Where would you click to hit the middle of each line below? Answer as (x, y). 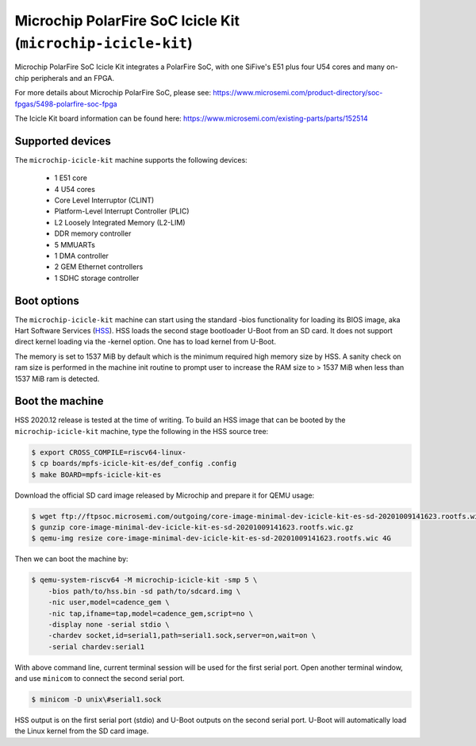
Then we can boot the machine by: (71, 559)
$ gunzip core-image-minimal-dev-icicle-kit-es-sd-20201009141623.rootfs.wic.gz (192, 527)
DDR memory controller (93, 233)
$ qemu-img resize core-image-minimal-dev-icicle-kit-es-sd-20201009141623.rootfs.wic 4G (211, 538)
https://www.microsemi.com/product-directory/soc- (298, 93)
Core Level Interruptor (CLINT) (104, 200)
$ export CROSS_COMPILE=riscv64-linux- (109, 452)
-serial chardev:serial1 (96, 646)
